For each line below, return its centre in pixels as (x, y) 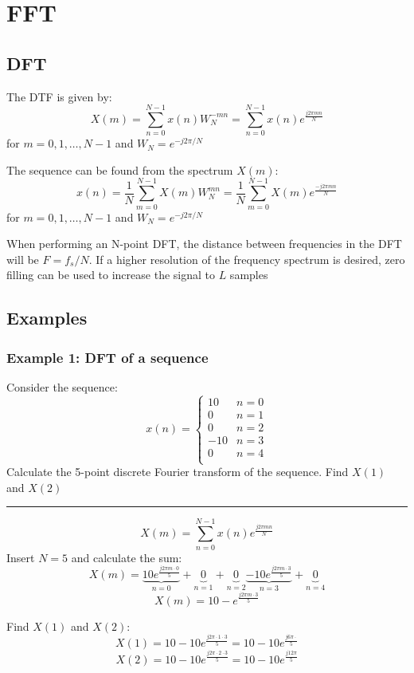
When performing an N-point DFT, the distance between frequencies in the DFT (204, 244)
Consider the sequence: (62, 386)
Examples (47, 318)
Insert (21, 557)
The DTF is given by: (59, 96)
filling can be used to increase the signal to (111, 275)
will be (23, 259)
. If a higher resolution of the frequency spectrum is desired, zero (247, 259)
